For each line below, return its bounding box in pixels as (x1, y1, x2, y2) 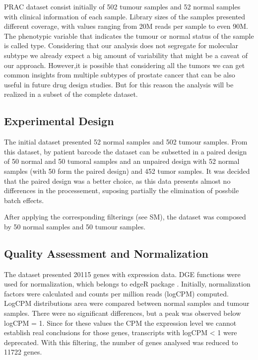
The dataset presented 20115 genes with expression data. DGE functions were (4, 269, 241, 279)
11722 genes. (4, 347, 42, 357)
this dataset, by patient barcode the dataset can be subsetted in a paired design (4, 146, 247, 156)
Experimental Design (4, 113, 114, 129)
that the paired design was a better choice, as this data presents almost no (4, 175, 231, 186)
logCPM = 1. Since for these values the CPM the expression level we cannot (4, 317, 237, 328)
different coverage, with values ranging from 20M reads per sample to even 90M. (4, 21, 248, 31)
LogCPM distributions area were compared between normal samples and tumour (4, 298, 250, 308)
